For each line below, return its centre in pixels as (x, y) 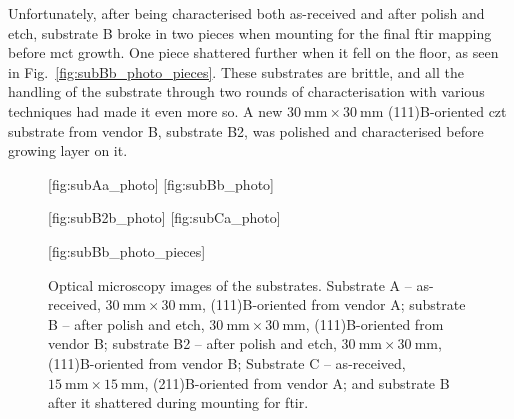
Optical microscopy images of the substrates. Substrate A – (230, 284)
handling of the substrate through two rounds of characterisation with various (246, 91)
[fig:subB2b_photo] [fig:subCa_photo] (164, 217)
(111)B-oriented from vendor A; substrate (338, 304)
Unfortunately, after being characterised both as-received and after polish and (246, 13)
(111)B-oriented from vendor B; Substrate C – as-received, (227, 362)
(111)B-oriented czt (447, 110)
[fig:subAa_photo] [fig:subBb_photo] (161, 183)
